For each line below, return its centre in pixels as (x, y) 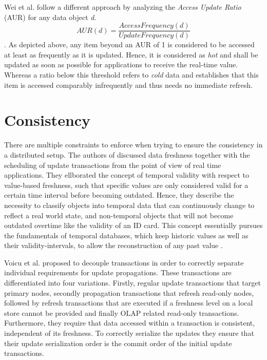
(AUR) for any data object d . (50, 17)
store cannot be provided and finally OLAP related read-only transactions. (122, 312)
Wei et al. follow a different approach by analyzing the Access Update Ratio (123, 7)
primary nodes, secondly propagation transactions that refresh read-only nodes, (129, 292)
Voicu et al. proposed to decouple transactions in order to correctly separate (124, 262)
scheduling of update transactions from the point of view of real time (113, 165)
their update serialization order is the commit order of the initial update (118, 343)
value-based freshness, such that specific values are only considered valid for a (126, 185)
